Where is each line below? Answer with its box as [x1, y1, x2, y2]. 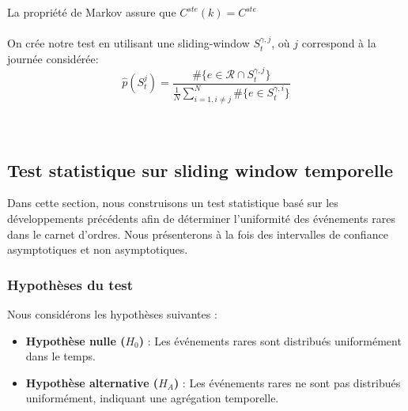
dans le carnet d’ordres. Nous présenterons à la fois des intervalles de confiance [7, 225, 388, 242]
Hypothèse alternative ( [25, 374, 159, 390]
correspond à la [301, 35, 376, 51]
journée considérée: [7, 50, 99, 66]
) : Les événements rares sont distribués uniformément [138, 332, 402, 349]
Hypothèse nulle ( [25, 332, 126, 349]
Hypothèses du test [7, 274, 134, 294]
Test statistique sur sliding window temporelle [7, 157, 394, 182]
